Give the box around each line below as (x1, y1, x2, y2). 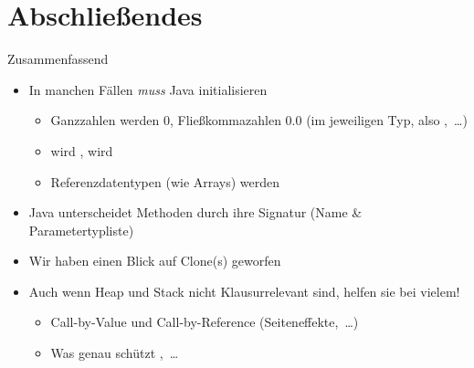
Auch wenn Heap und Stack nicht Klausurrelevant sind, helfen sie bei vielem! (28, 281, 460, 300)
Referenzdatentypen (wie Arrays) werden (50, 172, 280, 191)
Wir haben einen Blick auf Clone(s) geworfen (28, 251, 281, 270)
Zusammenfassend (7, 49, 109, 68)
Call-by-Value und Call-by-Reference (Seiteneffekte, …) (50, 312, 359, 331)
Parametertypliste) (28, 220, 134, 239)
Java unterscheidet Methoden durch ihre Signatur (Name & (28, 203, 363, 222)
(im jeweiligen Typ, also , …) (306, 110, 468, 130)
